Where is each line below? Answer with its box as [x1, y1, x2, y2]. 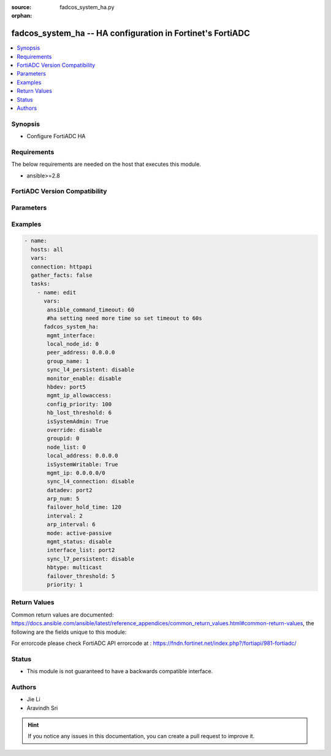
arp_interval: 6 [47, 521, 96, 528]
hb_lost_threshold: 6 [47, 409, 112, 416]
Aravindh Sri [26, 704, 58, 712]
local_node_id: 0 [47, 341, 99, 348]
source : [11, 4, 32, 10]
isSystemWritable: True [47, 461, 119, 468]
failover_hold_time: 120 [47, 504, 122, 511]
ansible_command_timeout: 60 [47, 306, 135, 313]
